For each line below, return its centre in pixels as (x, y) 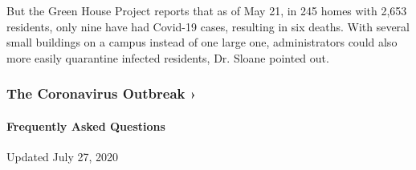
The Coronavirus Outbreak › (102, 93)
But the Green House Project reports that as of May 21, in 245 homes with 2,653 (207, 10)
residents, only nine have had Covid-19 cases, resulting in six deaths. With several (208, 26)
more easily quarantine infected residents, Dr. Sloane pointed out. (168, 57)
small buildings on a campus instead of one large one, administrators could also (202, 42)
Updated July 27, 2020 (63, 157)
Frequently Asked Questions (86, 125)
